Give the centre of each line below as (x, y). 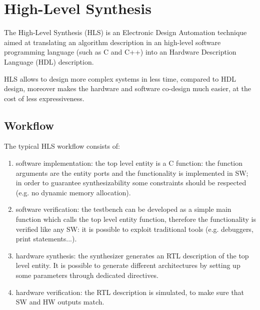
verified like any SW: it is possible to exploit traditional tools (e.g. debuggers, (134, 229)
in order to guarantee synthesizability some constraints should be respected (131, 183)
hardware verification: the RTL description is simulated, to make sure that (130, 292)
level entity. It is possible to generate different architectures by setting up (128, 265)
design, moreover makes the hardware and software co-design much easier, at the (128, 88)
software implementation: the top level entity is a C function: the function (129, 163)
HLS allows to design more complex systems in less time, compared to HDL (120, 78)
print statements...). (46, 239)
